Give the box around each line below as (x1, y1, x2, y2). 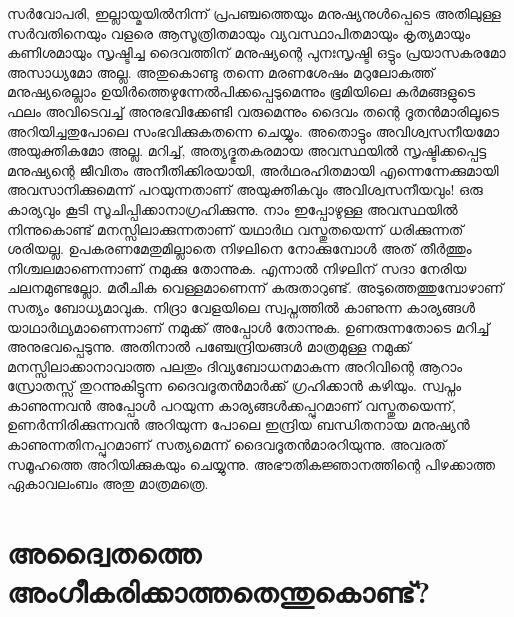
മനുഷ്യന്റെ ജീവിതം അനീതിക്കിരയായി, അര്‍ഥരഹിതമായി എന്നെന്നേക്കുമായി (7, 159, 499, 180)
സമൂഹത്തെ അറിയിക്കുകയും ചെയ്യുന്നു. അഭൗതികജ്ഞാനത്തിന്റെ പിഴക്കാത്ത (7, 453, 496, 474)
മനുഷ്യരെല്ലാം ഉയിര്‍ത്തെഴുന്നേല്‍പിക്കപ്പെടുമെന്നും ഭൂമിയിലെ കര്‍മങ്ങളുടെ (7, 81, 476, 102)
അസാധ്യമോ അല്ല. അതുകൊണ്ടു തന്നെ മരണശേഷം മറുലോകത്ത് (7, 61, 435, 82)
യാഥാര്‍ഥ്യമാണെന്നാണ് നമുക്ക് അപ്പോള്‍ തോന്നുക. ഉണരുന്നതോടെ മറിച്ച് (7, 316, 490, 337)
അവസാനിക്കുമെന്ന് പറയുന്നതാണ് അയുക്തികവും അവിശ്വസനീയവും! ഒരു (7, 179, 483, 200)
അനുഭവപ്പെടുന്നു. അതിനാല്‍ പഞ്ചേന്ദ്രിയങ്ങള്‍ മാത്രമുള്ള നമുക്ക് (7, 336, 411, 357)
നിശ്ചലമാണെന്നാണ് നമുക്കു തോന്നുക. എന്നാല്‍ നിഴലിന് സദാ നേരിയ (7, 257, 467, 278)
